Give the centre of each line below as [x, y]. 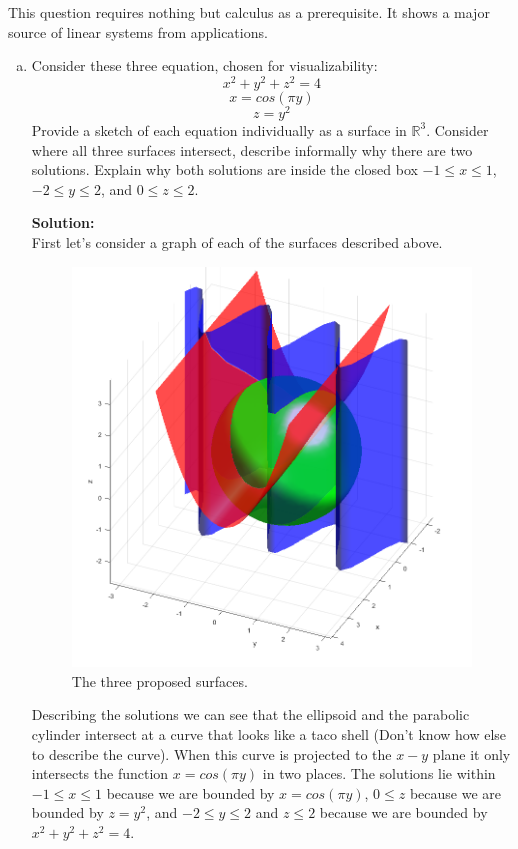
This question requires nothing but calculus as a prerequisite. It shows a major [249, 12]
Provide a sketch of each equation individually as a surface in [219, 129]
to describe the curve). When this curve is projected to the [211, 753]
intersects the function [100, 773]
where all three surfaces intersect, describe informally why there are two [252, 149]
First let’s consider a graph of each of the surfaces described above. [237, 241]
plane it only [471, 753]
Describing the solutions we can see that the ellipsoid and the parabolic [250, 714]
